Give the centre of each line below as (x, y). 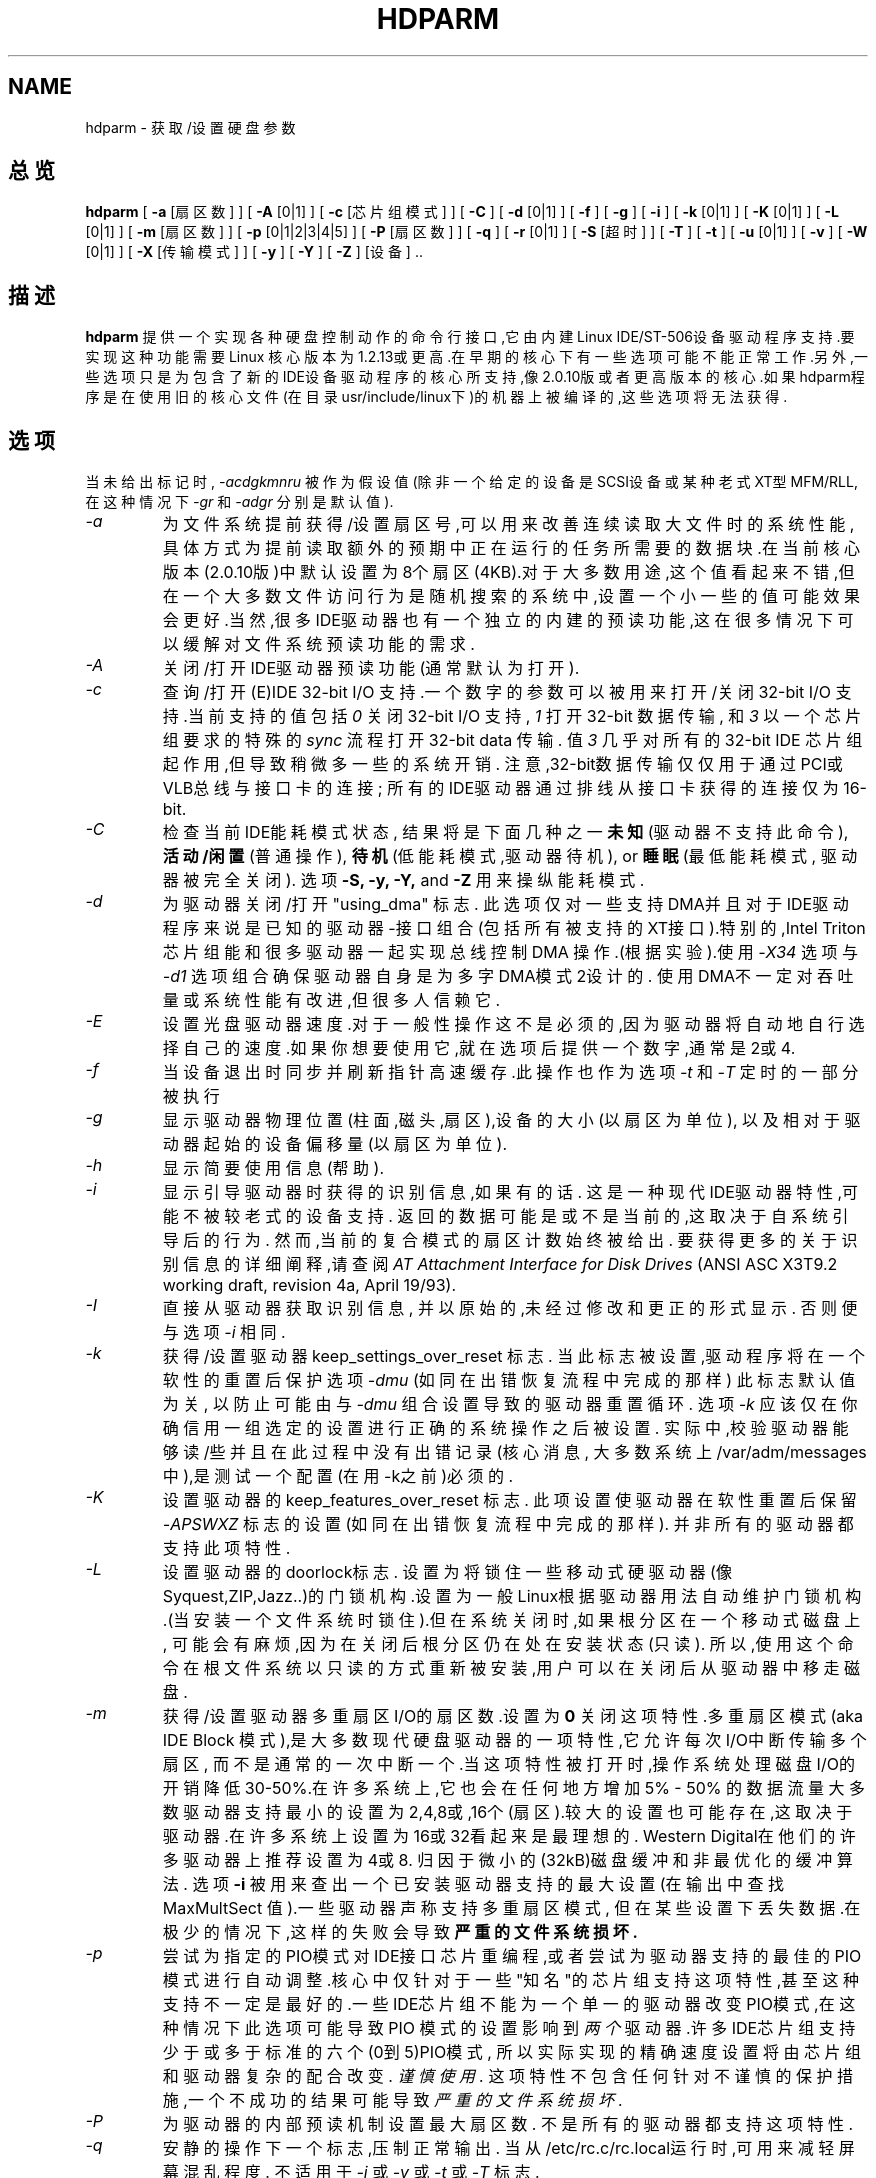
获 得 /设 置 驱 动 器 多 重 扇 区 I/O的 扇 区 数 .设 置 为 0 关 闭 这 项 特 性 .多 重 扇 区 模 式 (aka (512, 1716)
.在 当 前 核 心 (808, 548)
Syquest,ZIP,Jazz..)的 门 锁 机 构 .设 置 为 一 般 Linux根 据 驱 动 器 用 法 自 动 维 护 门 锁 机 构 (512, 1596)
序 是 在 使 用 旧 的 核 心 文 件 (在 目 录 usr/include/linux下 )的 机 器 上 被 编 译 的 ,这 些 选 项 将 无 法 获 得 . (436, 397)
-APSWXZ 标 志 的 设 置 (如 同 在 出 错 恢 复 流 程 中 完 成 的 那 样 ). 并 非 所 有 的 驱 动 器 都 (508, 1524)
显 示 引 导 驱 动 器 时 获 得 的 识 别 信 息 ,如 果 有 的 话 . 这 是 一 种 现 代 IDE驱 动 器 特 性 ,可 (510, 1192)
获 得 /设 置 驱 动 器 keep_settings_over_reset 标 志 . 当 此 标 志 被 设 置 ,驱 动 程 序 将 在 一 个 (513, 1356)
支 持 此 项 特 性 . (226, 1548)
